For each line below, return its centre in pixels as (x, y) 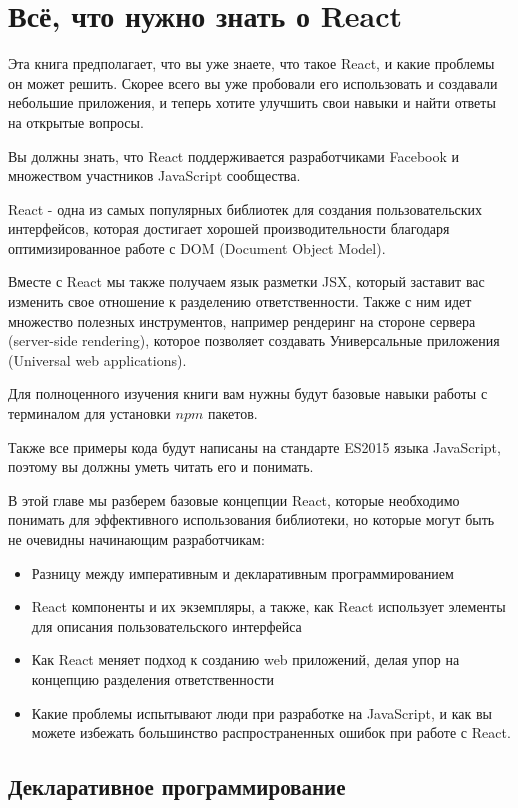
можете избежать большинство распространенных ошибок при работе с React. (271, 732)
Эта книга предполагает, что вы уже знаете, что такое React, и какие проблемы (251, 63)
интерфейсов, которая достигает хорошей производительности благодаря (229, 228)
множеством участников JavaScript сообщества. (154, 175)
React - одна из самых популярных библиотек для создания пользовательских (245, 208)
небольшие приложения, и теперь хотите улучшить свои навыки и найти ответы (252, 102)
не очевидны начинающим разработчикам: (136, 539)
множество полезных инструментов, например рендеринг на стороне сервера (242, 320)
